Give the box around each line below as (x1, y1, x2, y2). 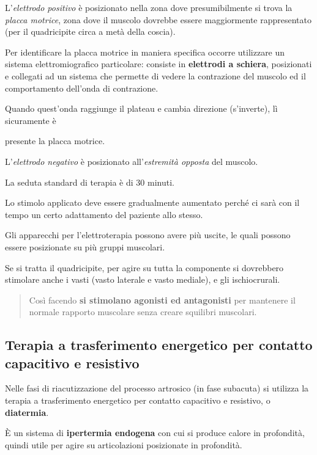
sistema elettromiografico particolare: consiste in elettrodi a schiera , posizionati (5, 57, 312, 70)
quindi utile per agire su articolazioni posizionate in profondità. (5, 438, 242, 451)
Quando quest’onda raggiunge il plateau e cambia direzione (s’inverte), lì (5, 102, 278, 115)
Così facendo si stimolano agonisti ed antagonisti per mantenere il (29, 293, 296, 306)
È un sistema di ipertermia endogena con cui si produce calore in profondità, (5, 426, 305, 439)
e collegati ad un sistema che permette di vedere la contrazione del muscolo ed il (5, 69, 306, 82)
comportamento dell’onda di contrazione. (5, 81, 158, 94)
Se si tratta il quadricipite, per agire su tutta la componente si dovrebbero (5, 261, 284, 274)
